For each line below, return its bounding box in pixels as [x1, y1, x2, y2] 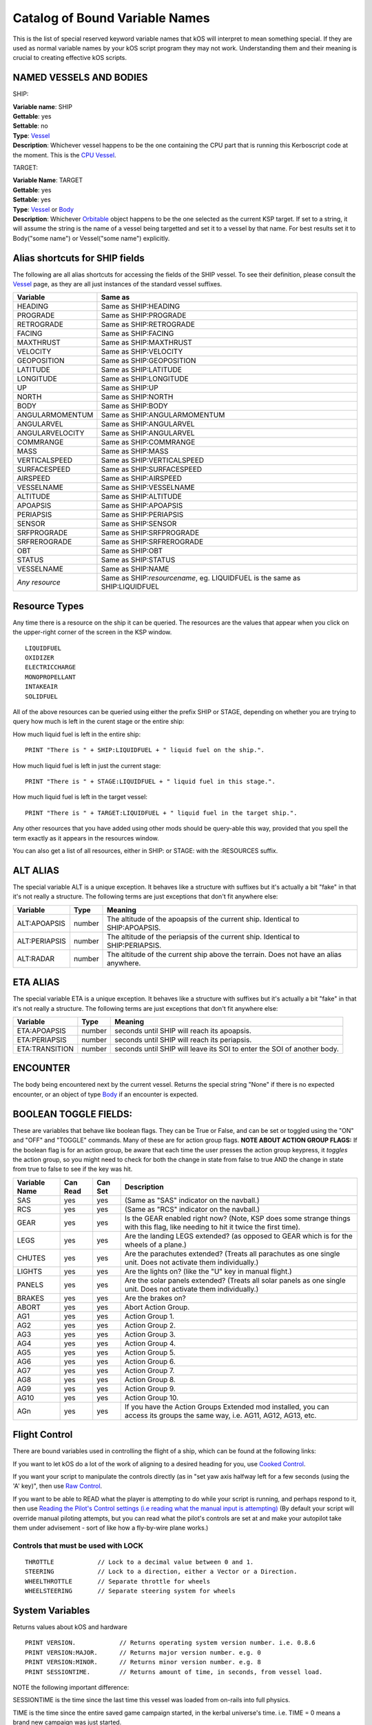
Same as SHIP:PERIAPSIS [101, 510, 184, 520]
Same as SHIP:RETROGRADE [101, 319, 196, 329]
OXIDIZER [25, 654, 54, 662]
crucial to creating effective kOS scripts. [12, 54, 127, 62]
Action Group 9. [124, 1383, 176, 1393]
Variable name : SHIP [12, 102, 72, 110]
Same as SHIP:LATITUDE [101, 365, 183, 375]
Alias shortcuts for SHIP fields [12, 252, 145, 264]
